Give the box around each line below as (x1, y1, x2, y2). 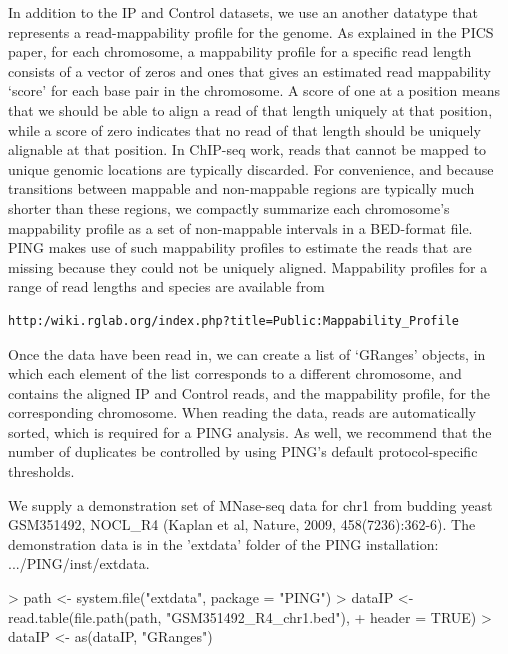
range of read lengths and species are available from (8, 276, 325, 297)
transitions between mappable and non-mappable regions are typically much (8, 178, 475, 199)
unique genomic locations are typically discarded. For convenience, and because (8, 158, 494, 179)
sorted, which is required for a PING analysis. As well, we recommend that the (8, 421, 492, 442)
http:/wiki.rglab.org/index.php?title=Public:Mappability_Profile (8, 313, 460, 328)
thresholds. (8, 461, 75, 482)
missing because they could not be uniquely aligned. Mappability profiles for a (8, 256, 488, 277)
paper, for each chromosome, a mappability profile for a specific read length (8, 41, 472, 62)
